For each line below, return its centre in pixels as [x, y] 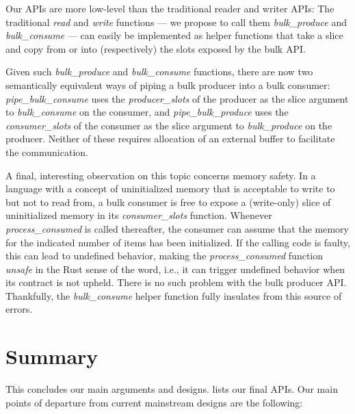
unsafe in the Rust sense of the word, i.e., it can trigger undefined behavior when [175, 269]
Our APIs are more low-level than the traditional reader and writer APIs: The [170, 8]
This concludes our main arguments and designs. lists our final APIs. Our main [172, 389]
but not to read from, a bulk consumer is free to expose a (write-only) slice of [168, 202]
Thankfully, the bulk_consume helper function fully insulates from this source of [174, 295]
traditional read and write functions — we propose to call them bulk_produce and [176, 22]
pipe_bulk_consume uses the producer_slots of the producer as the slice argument [177, 98]
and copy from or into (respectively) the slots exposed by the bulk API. [156, 48]
